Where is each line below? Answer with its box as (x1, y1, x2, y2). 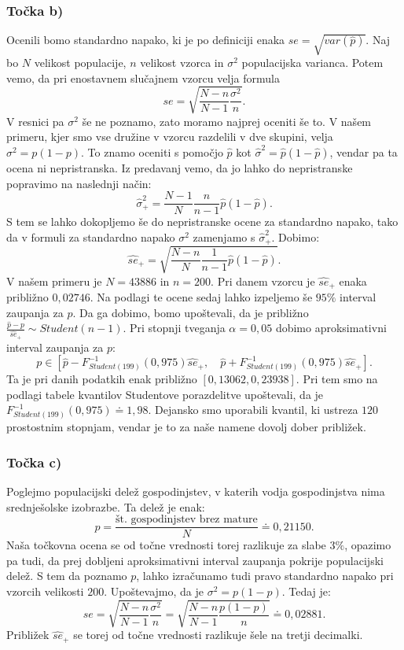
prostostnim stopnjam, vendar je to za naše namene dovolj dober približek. (6, 419, 366, 435)
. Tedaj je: (281, 583, 331, 600)
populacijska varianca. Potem (241, 54, 384, 70)
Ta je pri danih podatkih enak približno (6, 371, 197, 387)
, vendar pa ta (329, 143, 398, 160)
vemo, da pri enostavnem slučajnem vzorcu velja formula (6, 69, 280, 86)
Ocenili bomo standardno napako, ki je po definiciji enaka (6, 31, 285, 48)
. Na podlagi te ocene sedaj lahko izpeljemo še (90, 289, 313, 305)
